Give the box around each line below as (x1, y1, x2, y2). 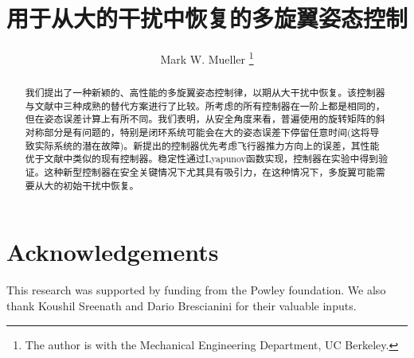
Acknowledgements (6, 235, 219, 268)
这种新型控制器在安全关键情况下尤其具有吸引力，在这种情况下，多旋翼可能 (44, 165, 376, 179)
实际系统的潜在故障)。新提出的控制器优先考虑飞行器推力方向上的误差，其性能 (34, 138, 380, 152)
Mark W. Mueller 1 (160, 49, 254, 67)
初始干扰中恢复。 (63, 178, 139, 192)
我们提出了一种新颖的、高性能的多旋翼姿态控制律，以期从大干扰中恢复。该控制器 (25, 86, 385, 99)
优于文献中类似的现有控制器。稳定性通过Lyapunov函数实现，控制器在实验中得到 (25, 152, 379, 165)
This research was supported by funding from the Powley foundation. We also (6, 282, 386, 298)
